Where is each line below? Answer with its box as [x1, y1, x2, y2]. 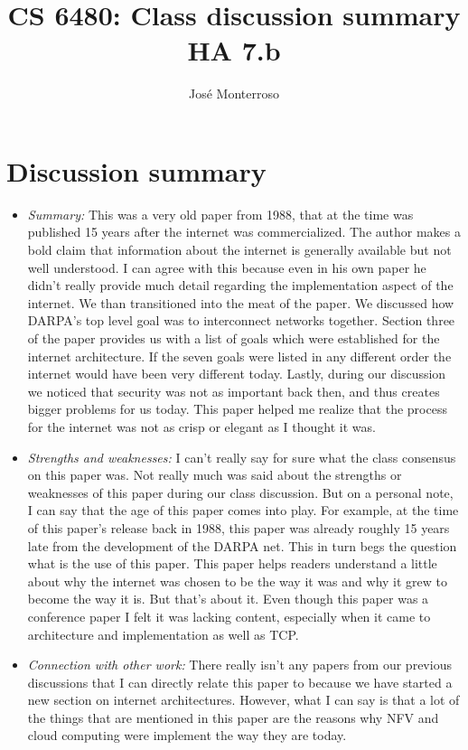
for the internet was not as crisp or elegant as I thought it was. [27, 417, 376, 436]
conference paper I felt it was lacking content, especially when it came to [27, 606, 431, 625]
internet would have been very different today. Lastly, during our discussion [27, 364, 446, 383]
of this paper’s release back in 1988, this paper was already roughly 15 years [27, 518, 450, 537]
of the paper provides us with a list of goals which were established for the [27, 329, 440, 347]
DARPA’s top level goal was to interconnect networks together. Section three [27, 311, 455, 330]
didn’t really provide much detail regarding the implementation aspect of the [27, 276, 454, 295]
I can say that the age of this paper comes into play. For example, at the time [27, 501, 459, 520]
